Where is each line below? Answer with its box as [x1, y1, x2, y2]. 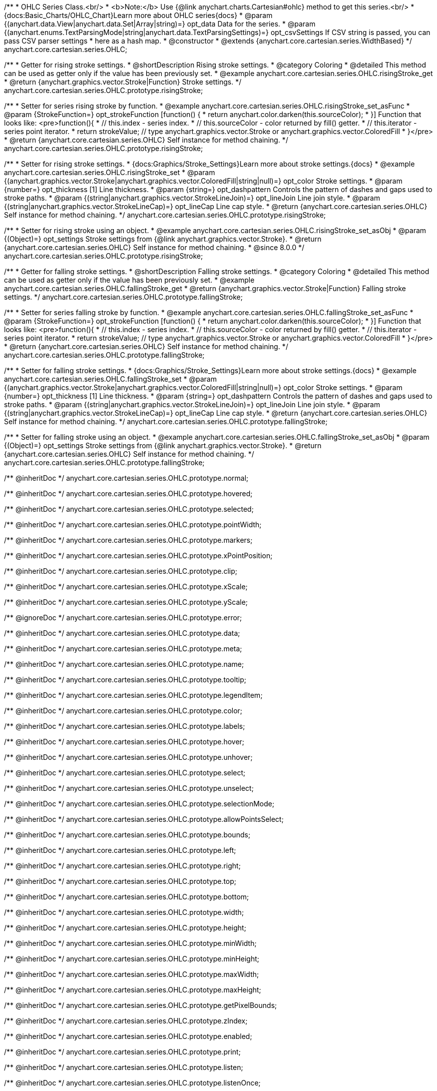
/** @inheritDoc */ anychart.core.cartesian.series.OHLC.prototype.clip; [4, 567, 237, 575]
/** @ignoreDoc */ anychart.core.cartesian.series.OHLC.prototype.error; [4, 613, 242, 622]
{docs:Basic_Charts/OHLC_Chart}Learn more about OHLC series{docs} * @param [4, 11, 273, 20]
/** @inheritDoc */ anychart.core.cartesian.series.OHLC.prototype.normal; [4, 474, 249, 482]
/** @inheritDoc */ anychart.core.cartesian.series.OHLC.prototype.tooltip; [4, 675, 247, 684]
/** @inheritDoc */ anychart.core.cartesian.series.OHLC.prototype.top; [4, 877, 237, 885]
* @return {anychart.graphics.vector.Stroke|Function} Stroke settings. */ [4, 78, 242, 86]
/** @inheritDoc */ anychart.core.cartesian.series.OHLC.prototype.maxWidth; [4, 970, 259, 978]
